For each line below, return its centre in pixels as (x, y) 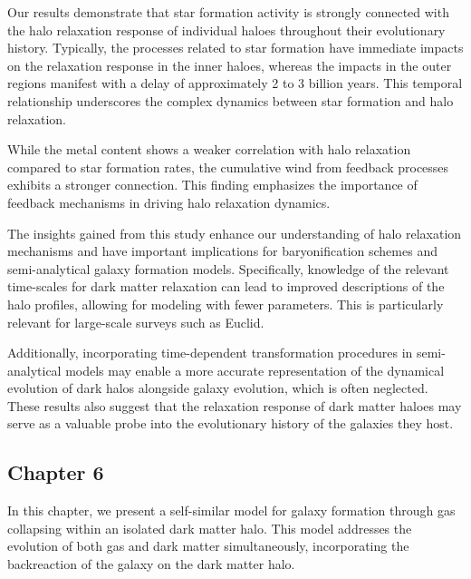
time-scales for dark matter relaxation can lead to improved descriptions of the (226, 286)
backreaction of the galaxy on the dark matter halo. (151, 564)
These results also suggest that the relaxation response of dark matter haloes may (235, 405)
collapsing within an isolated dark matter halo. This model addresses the (210, 528)
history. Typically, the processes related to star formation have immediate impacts (235, 48)
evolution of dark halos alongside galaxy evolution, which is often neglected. (218, 388)
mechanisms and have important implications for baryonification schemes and (222, 251)
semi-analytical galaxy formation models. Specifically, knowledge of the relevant (228, 268)
